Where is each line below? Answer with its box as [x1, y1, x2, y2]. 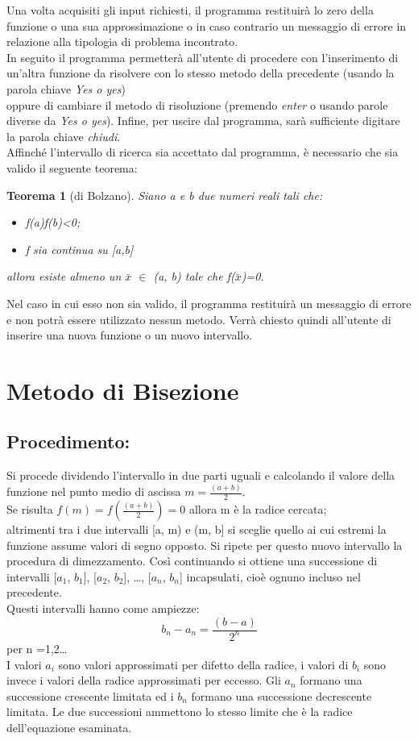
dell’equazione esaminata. [6, 718, 132, 735]
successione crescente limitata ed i [6, 687, 174, 704]
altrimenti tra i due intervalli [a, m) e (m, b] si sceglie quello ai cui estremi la [6, 521, 387, 537]
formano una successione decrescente [191, 687, 372, 704]
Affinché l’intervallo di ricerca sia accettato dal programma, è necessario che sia [6, 144, 399, 160]
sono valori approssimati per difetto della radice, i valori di [58, 656, 349, 672]
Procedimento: [6, 429, 130, 454]
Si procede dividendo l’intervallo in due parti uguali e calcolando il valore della [6, 467, 395, 484]
